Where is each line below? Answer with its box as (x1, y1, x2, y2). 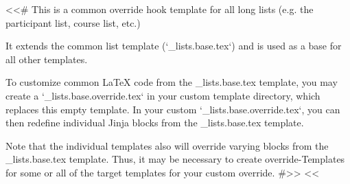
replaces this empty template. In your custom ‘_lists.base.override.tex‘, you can (5, 102, 340, 116)
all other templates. (5, 51, 88, 66)
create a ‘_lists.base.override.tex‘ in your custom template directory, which (5, 88, 320, 102)
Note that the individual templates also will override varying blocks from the (5, 138, 329, 152)
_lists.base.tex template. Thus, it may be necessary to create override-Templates (5, 152, 345, 166)
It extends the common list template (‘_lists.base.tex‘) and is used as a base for (5, 38, 342, 53)
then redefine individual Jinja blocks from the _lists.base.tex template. (5, 115, 304, 130)
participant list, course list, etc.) (5, 15, 141, 30)
